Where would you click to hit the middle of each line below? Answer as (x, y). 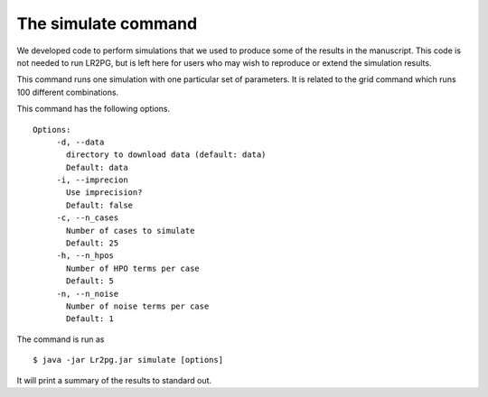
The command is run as (61, 339)
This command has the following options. (94, 109)
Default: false (100, 205)
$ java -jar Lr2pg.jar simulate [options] (128, 360)
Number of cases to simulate (131, 231)
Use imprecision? (104, 193)
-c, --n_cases (88, 218)
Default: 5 (90, 281)
